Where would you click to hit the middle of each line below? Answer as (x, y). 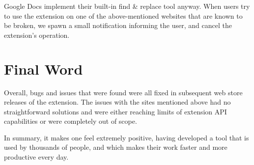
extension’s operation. (37, 35)
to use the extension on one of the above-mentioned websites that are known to (123, 15)
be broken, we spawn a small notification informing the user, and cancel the (118, 25)
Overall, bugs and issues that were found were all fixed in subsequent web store (123, 92)
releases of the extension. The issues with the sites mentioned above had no (117, 102)
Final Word (43, 69)
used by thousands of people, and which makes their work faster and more (116, 147)
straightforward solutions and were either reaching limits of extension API (115, 111)
